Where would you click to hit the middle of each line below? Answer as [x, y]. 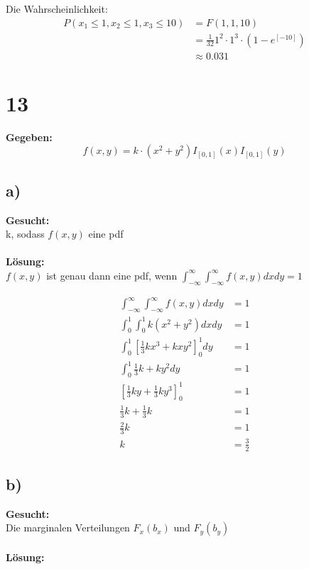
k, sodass [25, 234]
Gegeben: [29, 137]
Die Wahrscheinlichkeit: [57, 9]
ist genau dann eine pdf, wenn [112, 275]
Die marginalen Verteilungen [68, 527]
